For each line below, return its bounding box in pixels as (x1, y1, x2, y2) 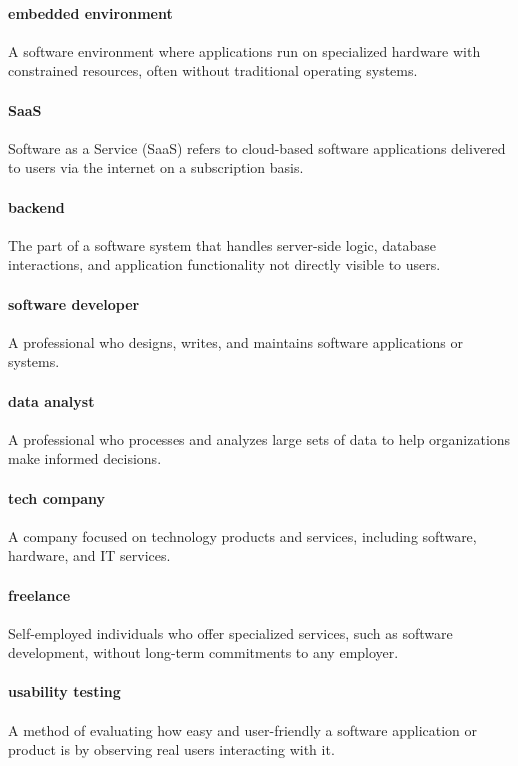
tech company (8, 487, 106, 508)
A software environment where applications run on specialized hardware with (8, 40, 481, 61)
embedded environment (8, 2, 173, 23)
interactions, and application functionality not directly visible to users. (8, 254, 441, 275)
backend (8, 196, 65, 217)
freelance (8, 584, 71, 605)
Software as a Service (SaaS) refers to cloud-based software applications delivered (8, 137, 506, 158)
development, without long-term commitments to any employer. (8, 642, 399, 663)
